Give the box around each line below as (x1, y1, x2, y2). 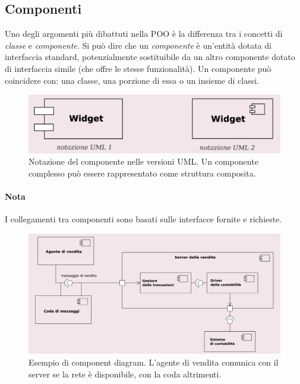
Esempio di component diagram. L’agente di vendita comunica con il (29, 355, 279, 368)
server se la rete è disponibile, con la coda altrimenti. (29, 367, 222, 380)
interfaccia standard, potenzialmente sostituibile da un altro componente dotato (5, 51, 295, 63)
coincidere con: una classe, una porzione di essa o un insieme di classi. (5, 74, 259, 86)
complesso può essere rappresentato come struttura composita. (29, 166, 256, 179)
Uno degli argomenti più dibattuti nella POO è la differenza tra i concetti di (5, 27, 283, 40)
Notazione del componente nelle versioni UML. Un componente (29, 155, 258, 168)
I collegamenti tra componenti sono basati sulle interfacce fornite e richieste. (5, 213, 282, 225)
